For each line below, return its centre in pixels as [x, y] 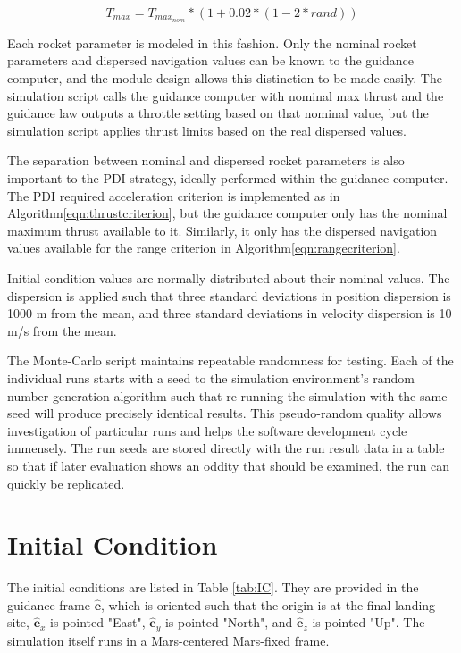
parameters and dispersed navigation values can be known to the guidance [211, 60]
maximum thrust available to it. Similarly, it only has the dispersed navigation [222, 230]
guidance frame [49, 604]
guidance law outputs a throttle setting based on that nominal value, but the [218, 113]
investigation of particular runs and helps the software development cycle [207, 430]
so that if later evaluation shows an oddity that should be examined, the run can [229, 465]
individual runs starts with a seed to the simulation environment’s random [211, 377]
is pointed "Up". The [369, 622]
